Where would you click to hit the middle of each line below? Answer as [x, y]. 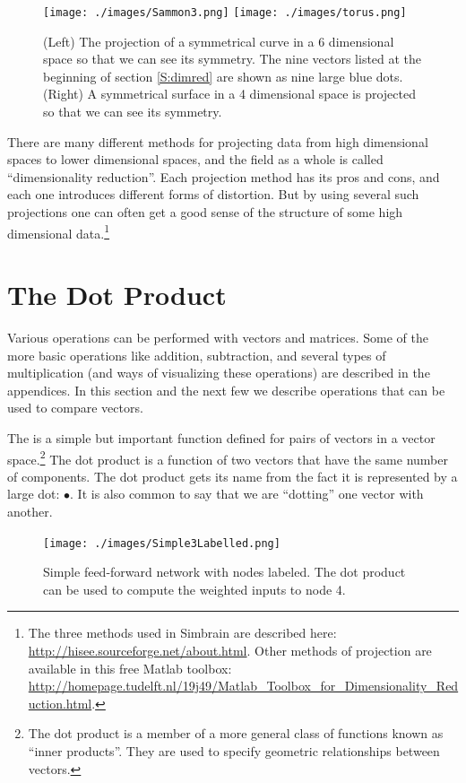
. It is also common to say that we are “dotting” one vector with [247, 494]
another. [30, 511]
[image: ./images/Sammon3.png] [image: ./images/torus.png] [225, 13]
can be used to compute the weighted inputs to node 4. [194, 589]
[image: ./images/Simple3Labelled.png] [162, 543]
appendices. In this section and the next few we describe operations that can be [226, 390]
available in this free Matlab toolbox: [130, 668]
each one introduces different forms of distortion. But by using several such [213, 194]
